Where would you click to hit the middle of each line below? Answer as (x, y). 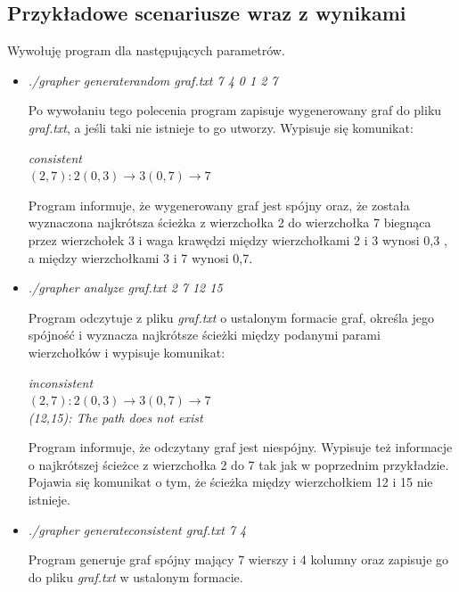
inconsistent (61, 382)
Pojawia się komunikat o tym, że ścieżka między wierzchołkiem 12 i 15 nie (230, 482)
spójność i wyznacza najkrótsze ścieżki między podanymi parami (204, 335)
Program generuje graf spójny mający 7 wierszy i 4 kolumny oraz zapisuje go (238, 559)
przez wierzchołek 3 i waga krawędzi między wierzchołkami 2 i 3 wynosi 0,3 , (238, 239)
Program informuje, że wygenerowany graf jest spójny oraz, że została (219, 205)
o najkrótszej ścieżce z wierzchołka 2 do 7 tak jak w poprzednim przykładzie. (238, 464)
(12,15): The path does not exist (115, 417)
